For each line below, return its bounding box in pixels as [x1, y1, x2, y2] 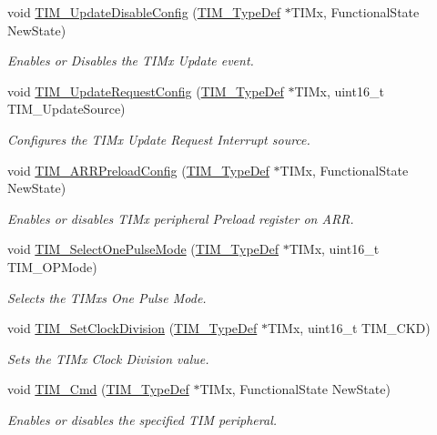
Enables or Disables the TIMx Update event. [7, 51, 254, 70]
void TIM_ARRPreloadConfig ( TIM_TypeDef [7, 160, 269, 179]
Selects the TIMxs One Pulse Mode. [7, 288, 207, 307]
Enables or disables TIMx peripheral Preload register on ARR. [7, 208, 354, 228]
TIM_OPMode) [7, 257, 97, 276]
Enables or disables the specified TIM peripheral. [7, 410, 278, 429]
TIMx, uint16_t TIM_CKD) [267, 319, 431, 338]
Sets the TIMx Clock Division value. [7, 349, 209, 368]
